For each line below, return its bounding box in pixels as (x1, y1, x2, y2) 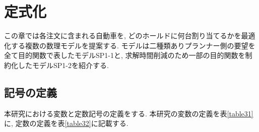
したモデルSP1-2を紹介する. (18, 59, 109, 70)
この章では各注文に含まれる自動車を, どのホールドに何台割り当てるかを (4, 30, 241, 41)
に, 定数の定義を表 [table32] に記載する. (4, 118, 128, 128)
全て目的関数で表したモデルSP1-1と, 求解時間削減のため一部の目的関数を (4, 50, 245, 60)
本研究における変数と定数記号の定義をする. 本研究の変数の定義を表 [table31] (4, 108, 253, 118)
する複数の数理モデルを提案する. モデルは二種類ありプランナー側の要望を (11, 40, 255, 50)
